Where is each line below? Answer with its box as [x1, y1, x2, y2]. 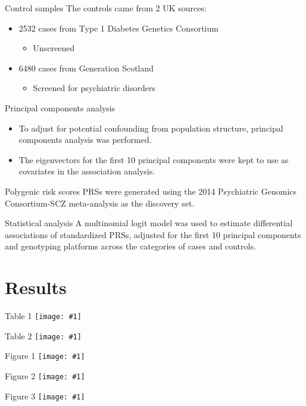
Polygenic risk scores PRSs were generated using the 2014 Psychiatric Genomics [5, 185, 297, 197]
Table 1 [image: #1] [5, 310, 82, 322]
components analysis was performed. [18, 133, 152, 146]
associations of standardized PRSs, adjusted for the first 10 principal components [5, 228, 301, 241]
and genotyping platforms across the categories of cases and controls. [5, 240, 256, 252]
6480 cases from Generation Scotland [18, 61, 154, 74]
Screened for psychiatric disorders [33, 82, 155, 94]
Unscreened [33, 42, 75, 54]
